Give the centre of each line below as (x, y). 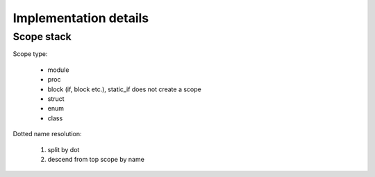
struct (56, 99)
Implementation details (81, 18)
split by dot (64, 149)
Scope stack (42, 37)
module (58, 70)
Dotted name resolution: (48, 134)
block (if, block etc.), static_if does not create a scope (124, 89)
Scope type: (30, 54)
